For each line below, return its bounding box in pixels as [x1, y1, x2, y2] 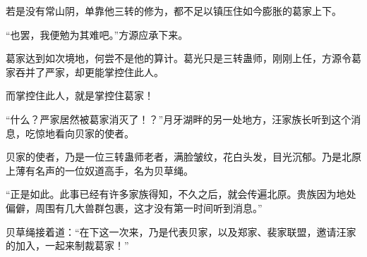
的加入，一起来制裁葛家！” [6, 238, 129, 253]
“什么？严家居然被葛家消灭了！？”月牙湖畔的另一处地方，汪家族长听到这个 [6, 111, 351, 126]
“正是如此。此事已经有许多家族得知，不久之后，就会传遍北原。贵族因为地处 [6, 187, 356, 201]
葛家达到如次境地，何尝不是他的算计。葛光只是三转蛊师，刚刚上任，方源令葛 [6, 51, 361, 65]
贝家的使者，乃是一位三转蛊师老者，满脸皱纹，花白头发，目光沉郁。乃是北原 [6, 149, 361, 164]
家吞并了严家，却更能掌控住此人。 [6, 64, 164, 79]
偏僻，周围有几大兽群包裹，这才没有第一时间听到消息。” [6, 200, 263, 215]
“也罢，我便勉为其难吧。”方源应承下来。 [6, 27, 188, 42]
